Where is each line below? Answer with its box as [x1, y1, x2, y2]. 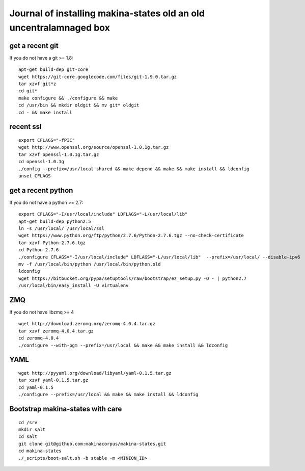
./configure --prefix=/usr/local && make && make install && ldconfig [18, 391, 199, 398]
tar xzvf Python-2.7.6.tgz [18, 240, 86, 246]
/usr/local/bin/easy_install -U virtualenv [18, 283, 129, 289]
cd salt [18, 434, 38, 439]
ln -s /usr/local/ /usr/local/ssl [18, 226, 104, 231]
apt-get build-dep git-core [18, 67, 89, 72]
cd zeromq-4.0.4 [18, 335, 59, 341]
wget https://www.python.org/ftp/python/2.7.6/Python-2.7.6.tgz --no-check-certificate [18, 232, 244, 239]
